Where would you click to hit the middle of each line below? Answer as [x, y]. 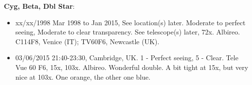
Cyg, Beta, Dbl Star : [39, 6]
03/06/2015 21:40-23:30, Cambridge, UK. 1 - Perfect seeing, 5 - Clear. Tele [127, 58]
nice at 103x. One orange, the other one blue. [83, 76]
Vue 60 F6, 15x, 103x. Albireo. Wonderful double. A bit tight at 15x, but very [132, 67]
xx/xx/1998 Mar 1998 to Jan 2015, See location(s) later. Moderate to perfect [130, 22]
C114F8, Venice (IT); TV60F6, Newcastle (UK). [87, 41]
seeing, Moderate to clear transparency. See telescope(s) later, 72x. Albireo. [128, 32]
